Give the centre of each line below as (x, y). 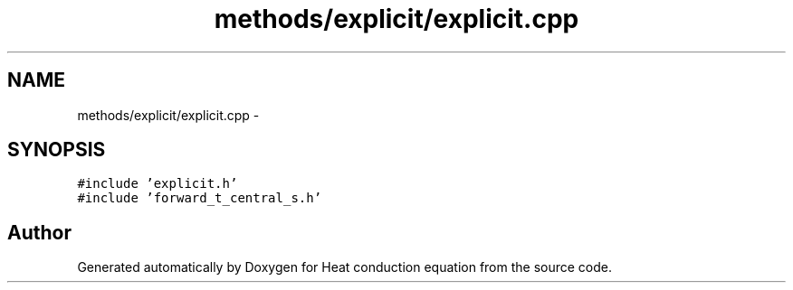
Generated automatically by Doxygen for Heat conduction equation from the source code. (345, 267)
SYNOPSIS (57, 150)
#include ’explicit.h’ (158, 184)
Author (39, 232)
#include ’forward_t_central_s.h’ (200, 198)
